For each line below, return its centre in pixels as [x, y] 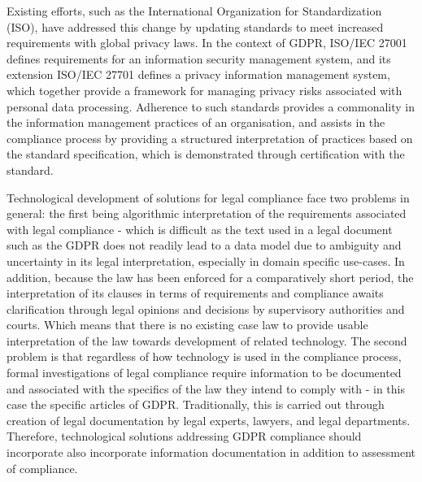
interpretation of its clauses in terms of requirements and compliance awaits [195, 293]
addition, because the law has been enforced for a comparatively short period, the [210, 277]
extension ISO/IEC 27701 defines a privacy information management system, [198, 74]
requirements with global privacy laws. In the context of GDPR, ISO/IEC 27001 [207, 43]
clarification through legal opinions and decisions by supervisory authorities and [206, 308]
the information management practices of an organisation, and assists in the [196, 122]
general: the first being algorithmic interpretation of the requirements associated [207, 213]
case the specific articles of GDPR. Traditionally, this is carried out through [196, 404]
